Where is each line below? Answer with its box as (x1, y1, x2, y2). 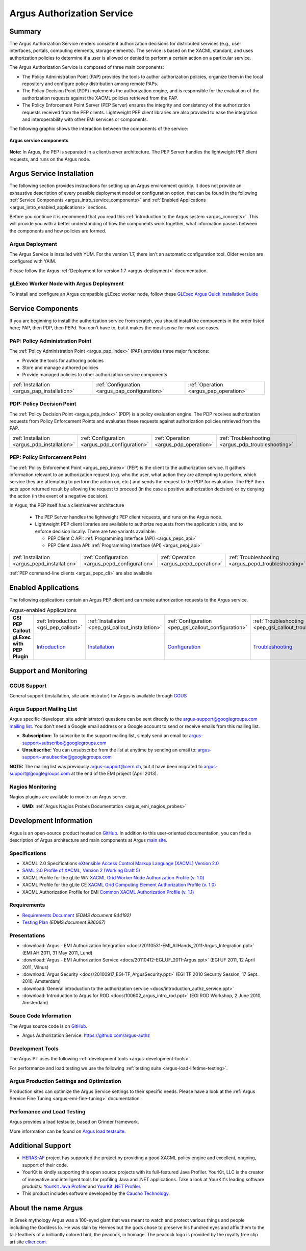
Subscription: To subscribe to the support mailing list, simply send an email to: (22, 733, 188, 739)
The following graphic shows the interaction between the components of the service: (9, 125, 188, 132)
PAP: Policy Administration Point (9, 337, 92, 344)
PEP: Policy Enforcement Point (9, 454, 87, 461)
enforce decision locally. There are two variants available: (35, 528, 156, 534)
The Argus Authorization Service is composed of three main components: (9, 64, 164, 70)
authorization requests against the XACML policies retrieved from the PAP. (22, 95, 178, 101)
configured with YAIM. (9, 258, 57, 265)
